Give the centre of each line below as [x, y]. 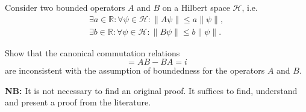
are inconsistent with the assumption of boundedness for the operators [135, 70]
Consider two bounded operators [65, 7]
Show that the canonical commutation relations [92, 52]
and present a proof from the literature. [78, 102]
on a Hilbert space [196, 7]
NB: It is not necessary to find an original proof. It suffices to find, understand [151, 90]
